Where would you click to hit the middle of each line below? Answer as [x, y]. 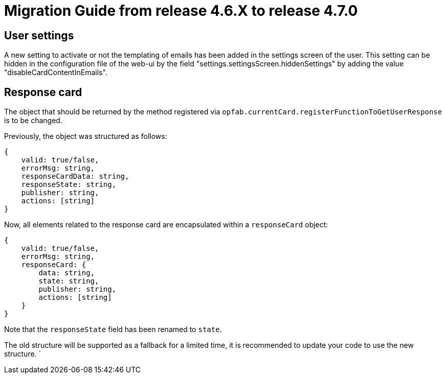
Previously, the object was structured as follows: [86, 136]
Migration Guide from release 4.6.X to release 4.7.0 [181, 11]
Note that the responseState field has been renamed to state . [113, 329]
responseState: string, [69, 185]
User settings [39, 35]
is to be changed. [33, 121]
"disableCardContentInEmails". [56, 73]
